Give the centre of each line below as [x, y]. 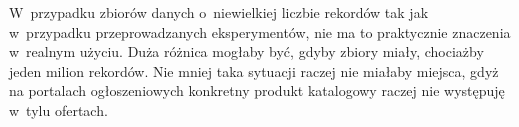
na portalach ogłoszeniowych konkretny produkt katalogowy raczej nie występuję [257, 90]
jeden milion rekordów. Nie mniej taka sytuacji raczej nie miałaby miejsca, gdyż [254, 70]
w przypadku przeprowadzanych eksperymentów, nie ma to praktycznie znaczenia [260, 31]
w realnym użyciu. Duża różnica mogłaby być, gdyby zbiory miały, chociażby [246, 51]
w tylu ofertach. [58, 109]
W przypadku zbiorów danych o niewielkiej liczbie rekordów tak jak [219, 12]
